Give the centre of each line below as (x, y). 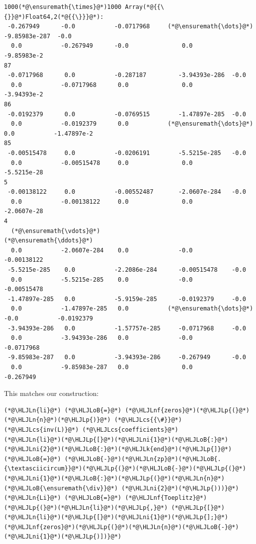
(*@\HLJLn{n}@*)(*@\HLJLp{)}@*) (57, 420)
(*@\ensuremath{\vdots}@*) (56, 231)
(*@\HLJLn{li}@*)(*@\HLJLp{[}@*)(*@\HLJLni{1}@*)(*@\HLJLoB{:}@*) (116, 439)
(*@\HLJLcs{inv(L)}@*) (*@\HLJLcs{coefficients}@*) (91, 429)
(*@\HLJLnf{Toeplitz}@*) (166, 498)
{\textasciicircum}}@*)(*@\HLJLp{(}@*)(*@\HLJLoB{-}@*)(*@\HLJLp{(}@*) (125, 469)
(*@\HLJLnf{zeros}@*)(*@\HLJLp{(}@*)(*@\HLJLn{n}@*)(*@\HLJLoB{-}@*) (122, 527)
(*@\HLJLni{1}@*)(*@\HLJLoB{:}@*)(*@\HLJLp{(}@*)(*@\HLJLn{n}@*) (114, 478)
